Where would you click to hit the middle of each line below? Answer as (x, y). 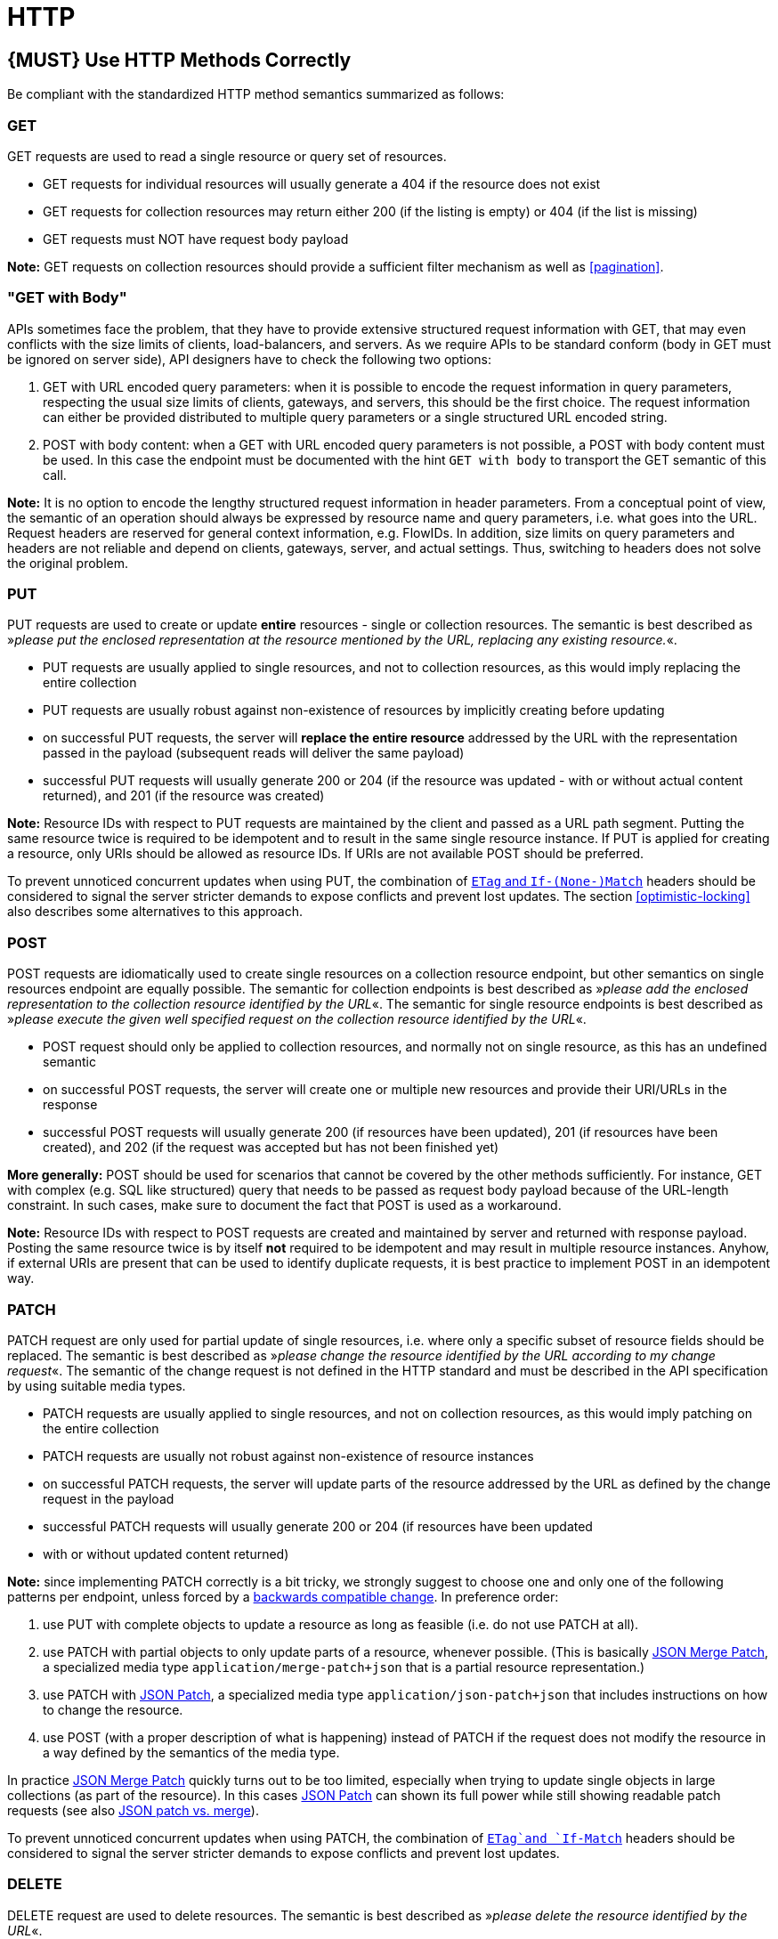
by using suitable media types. (97, 1385)
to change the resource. (113, 1709)
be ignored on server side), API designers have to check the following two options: (249, 359)
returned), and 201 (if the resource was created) (184, 796)
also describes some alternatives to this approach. (155, 912)
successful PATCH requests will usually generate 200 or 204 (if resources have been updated (318, 1526)
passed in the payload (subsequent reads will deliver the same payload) (254, 753)
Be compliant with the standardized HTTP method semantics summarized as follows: (256, 94)
